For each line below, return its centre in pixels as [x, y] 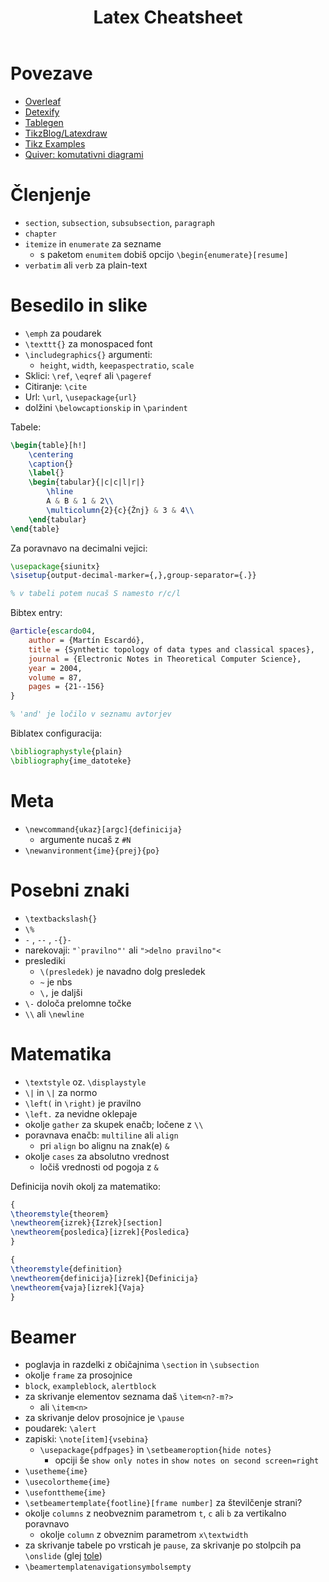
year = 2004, [55, 668]
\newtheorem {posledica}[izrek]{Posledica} [100, 1232]
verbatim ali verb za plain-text [86, 265]
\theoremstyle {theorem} [60, 1214]
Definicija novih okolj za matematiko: [85, 1186]
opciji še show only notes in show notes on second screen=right [187, 1460]
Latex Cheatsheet [168, 17]
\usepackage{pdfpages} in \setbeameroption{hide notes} [155, 1450]
